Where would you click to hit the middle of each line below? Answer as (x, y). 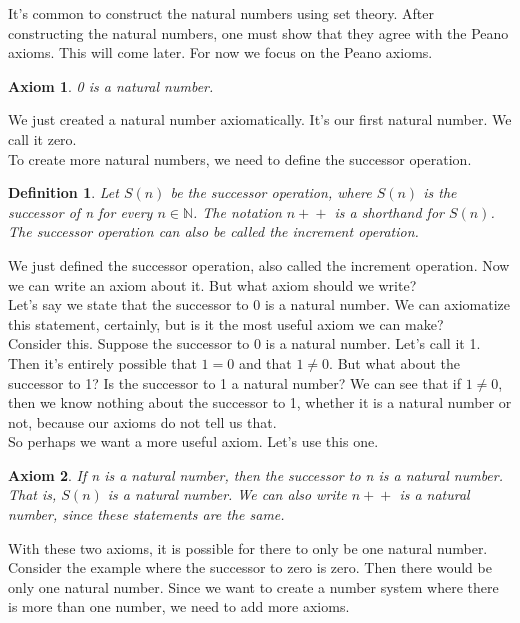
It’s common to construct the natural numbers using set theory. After (221, 13)
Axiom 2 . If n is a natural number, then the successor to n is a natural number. (256, 474)
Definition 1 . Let (63, 192)
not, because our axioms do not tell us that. (142, 421)
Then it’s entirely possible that (102, 362)
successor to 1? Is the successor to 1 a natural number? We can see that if (234, 382)
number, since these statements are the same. (146, 514)
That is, (32, 494)
